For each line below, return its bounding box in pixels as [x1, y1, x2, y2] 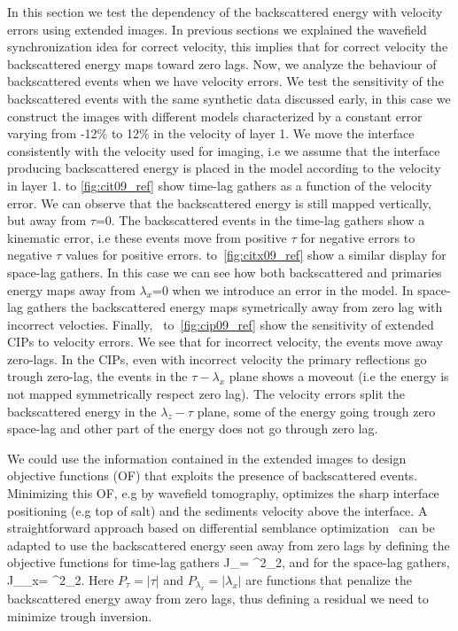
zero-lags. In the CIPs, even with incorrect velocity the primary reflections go [7, 349, 427, 368]
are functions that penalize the [245, 571, 412, 588]
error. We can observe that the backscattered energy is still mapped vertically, [7, 193, 431, 212]
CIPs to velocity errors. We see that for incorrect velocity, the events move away [7, 332, 443, 351]
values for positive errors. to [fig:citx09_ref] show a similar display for [66, 245, 446, 264]
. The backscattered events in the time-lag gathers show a [111, 211, 425, 230]
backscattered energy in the [7, 401, 157, 420]
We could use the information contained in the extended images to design [7, 448, 407, 467]
